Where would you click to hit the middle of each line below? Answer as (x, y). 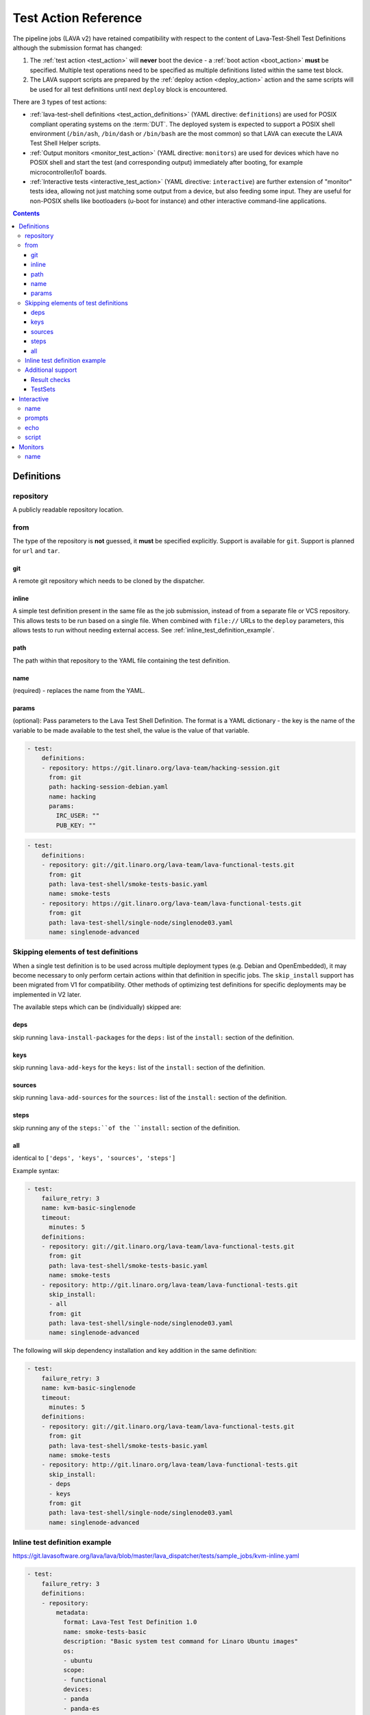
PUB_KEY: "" (76, 825)
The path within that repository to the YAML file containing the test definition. (121, 660)
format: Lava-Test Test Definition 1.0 (130, 1622)
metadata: (72, 1612)
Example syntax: (36, 1170)
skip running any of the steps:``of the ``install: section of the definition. (126, 1128)
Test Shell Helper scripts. (65, 143)
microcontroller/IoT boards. (68, 172)
